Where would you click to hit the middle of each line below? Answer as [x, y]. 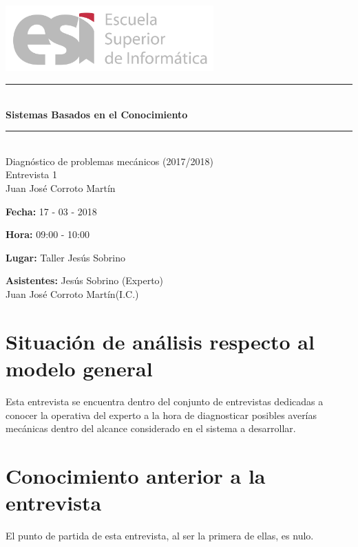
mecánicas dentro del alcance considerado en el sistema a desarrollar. [151, 428]
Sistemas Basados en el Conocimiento [97, 114]
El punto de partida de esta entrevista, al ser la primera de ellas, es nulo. [160, 535]
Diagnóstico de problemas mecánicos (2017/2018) [109, 161]
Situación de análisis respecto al [160, 341]
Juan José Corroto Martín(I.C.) [72, 294]
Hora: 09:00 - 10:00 [48, 234]
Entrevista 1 [31, 174]
